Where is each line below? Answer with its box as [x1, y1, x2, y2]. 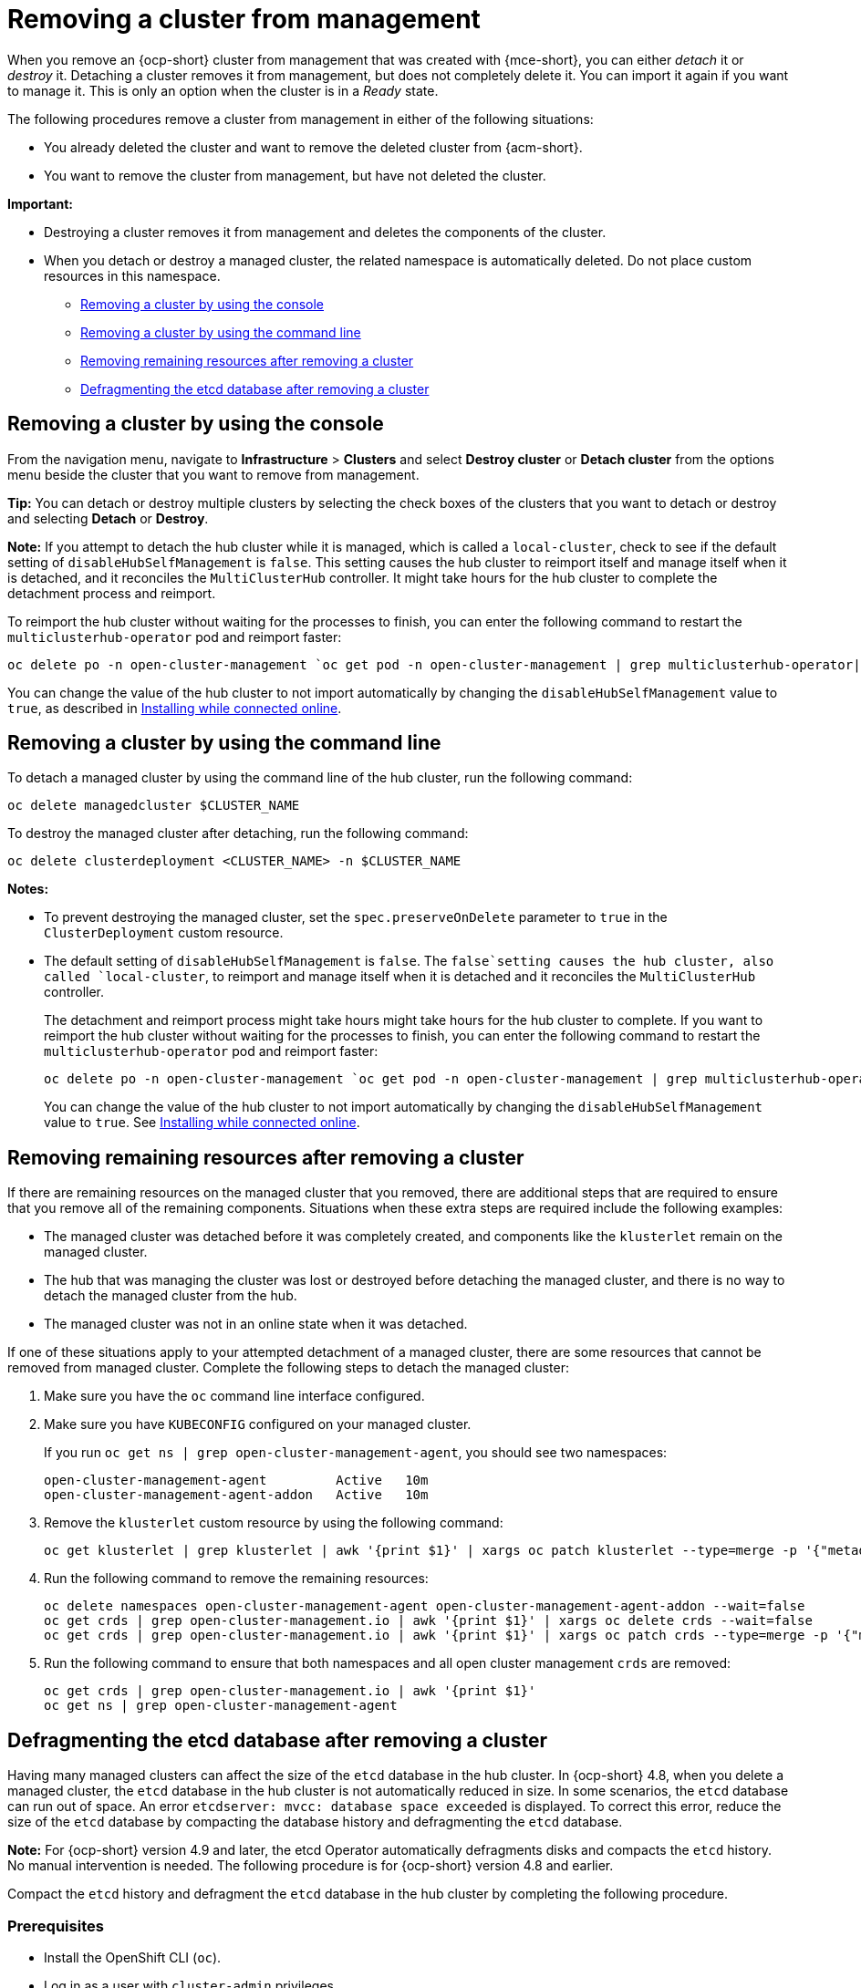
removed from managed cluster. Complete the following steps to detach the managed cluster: [7, 1360, 570, 1376]
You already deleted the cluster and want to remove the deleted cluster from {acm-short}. [44, 139, 583, 155]
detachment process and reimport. [7, 585, 216, 601]
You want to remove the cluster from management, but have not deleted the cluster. [44, 167, 546, 183]
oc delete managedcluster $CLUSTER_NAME [7, 798, 300, 813]
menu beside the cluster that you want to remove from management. [7, 466, 420, 482]
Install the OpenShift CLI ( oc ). [44, 1949, 222, 1965]
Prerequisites [7, 1916, 104, 1935]
